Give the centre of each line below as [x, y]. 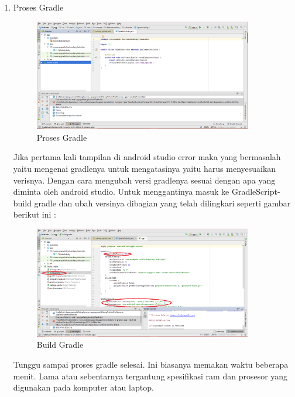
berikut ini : [35, 214]
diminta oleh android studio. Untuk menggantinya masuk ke [121, 191]
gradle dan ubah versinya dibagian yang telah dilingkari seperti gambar [162, 203]
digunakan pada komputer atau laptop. [83, 387]
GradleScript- [256, 191]
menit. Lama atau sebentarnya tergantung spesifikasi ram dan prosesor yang [150, 376]
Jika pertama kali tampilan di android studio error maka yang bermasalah [147, 157]
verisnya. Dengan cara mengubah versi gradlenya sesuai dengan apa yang [144, 180]
